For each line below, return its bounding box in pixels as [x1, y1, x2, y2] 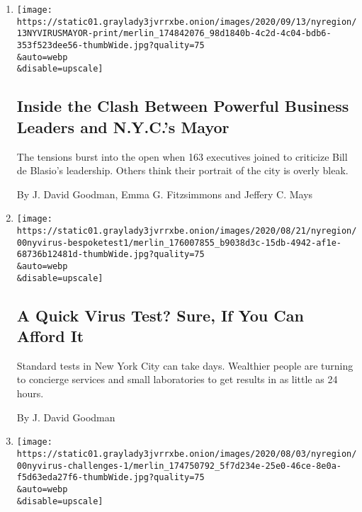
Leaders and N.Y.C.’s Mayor [16, 115, 230, 137]
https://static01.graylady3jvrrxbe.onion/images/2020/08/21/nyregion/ [16, 225, 357, 236]
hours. [16, 386, 44, 401]
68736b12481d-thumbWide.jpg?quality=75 [16, 249, 205, 260]
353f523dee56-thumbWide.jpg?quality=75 [16, 40, 205, 50]
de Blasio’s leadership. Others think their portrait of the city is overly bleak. [16, 163, 349, 178]
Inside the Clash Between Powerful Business [16, 95, 349, 117]
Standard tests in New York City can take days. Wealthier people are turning [16, 358, 353, 372]
